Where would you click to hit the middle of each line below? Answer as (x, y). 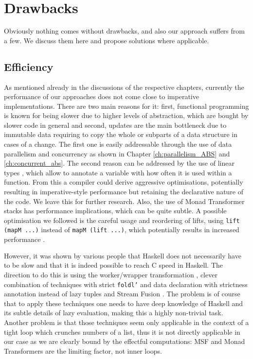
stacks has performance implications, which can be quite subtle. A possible (115, 211)
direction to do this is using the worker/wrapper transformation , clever (111, 274)
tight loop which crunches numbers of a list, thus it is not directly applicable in (122, 332)
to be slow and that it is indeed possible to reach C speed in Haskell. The (114, 265)
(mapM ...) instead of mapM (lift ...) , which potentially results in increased (122, 230)
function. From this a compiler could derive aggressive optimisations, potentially (124, 182)
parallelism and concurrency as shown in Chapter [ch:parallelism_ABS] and (117, 153)
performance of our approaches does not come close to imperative (101, 96)
